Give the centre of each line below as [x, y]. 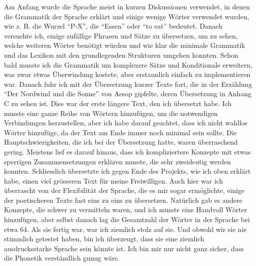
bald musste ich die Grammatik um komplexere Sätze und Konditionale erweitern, [128, 64]
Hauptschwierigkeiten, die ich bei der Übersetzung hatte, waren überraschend [121, 142]
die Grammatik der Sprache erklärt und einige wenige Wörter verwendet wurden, [127, 16]
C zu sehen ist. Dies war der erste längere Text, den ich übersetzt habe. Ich [118, 103]
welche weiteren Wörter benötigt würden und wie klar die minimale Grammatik [125, 45]
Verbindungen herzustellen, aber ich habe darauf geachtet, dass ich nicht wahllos [126, 123]
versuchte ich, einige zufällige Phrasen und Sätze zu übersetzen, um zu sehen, [121, 35]
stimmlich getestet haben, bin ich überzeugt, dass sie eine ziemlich [104, 239]
